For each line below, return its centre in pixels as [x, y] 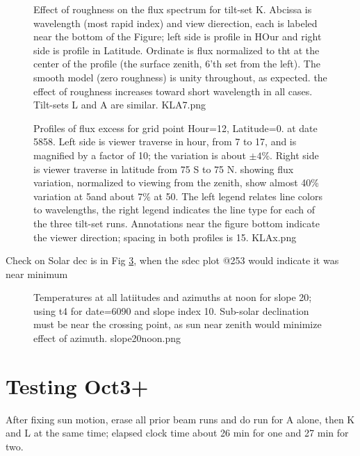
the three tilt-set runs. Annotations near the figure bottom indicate [177, 223]
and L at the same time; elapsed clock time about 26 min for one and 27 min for [177, 433]
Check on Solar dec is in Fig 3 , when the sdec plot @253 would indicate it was [172, 260]
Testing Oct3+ [77, 385]
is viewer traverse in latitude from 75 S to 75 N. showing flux [164, 169]
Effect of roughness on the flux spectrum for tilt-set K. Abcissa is [173, 9]
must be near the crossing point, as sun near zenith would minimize [178, 324]
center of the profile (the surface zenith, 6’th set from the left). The [177, 64]
